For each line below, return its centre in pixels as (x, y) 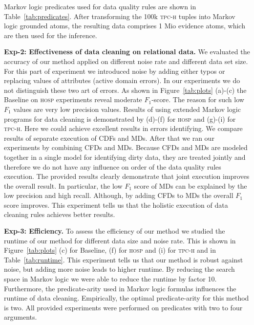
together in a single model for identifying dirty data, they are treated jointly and (125, 157)
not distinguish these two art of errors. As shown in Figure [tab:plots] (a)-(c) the (125, 90)
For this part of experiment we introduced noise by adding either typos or (115, 71)
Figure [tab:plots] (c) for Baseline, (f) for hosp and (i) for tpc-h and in (110, 250)
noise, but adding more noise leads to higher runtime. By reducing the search (119, 269)
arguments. (21, 317)
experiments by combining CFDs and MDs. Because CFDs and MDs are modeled (126, 147)
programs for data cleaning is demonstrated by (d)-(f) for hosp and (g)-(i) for (120, 119)
